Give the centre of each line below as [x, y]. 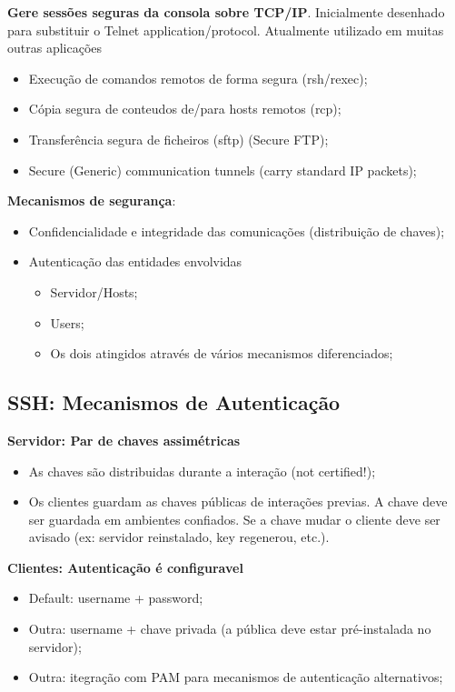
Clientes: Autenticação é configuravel [125, 567]
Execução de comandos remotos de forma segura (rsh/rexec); [198, 78]
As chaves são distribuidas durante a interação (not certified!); [202, 471]
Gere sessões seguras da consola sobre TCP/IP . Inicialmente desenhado [226, 12]
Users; [67, 322]
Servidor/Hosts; [94, 291]
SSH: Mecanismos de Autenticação [174, 402]
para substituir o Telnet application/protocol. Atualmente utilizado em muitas [226, 30]
